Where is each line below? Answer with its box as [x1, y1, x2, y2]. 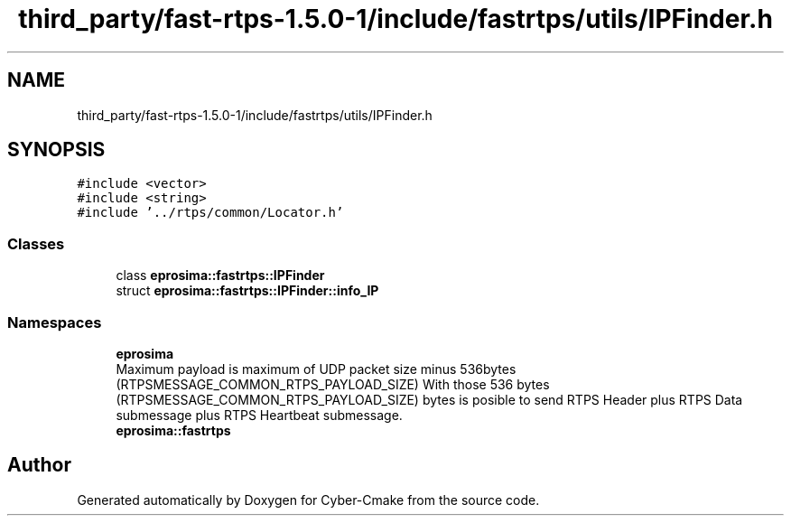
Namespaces [7, 313, 102, 332]
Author [7, 453, 71, 477]
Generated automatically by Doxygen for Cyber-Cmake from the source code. [77, 491, 540, 508]
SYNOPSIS [7, 138, 106, 162]
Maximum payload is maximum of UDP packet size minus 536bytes [116, 360, 516, 377]
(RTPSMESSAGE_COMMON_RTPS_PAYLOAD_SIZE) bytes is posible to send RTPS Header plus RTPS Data [116, 391, 743, 407]
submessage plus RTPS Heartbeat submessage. [116, 406, 403, 423]
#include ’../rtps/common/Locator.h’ [77, 205, 344, 220]
